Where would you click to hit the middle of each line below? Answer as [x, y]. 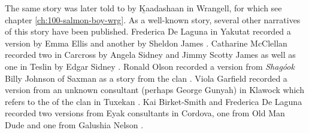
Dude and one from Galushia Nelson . [74, 124]
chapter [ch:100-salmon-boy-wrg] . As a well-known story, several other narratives [153, 19]
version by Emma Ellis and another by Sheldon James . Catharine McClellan [146, 43]
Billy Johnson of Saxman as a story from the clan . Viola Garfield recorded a [146, 78]
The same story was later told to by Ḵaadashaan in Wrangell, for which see [143, 8]
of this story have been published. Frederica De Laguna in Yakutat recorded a [148, 31]
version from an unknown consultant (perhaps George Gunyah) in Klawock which [154, 90]
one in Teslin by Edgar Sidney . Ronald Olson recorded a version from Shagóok [150, 66]
